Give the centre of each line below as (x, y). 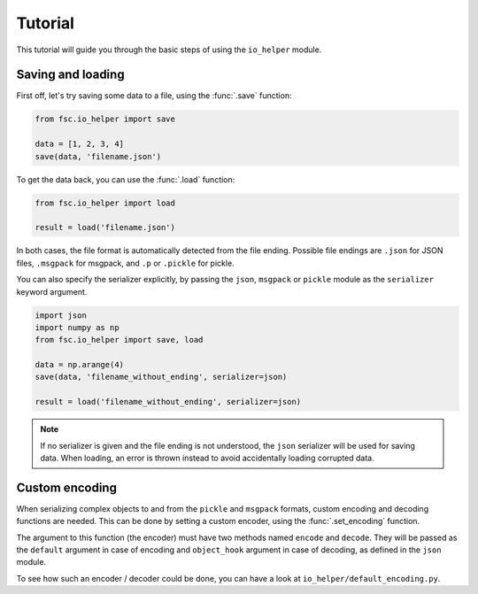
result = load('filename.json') (105, 228)
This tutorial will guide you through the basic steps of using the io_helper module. (169, 50)
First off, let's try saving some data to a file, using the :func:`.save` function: (154, 96)
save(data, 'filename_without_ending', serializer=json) (161, 377)
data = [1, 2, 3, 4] (79, 144)
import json (61, 315)
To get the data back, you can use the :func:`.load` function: (126, 179)
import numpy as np (77, 327)
